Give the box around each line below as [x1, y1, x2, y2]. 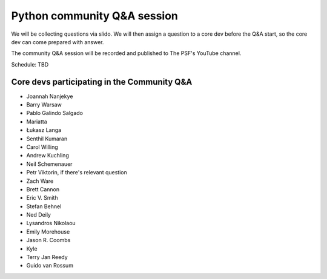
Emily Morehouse [26, 228, 70, 235]
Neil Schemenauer [26, 160, 73, 168]
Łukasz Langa [26, 126, 62, 134]
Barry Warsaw [26, 101, 62, 108]
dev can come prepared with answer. [11, 38, 104, 45]
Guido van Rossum [26, 262, 74, 269]
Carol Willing [26, 143, 59, 151]
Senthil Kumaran [26, 135, 68, 142]
